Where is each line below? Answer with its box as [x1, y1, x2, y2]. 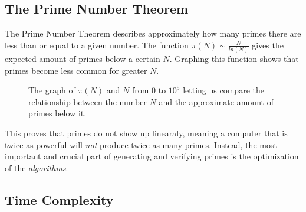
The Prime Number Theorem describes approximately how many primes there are [5, 27, 301, 40]
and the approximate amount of [159, 95, 274, 107]
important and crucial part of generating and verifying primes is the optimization [5, 150, 299, 162]
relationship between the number [28, 95, 147, 107]
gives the [252, 38, 284, 51]
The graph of [28, 84, 75, 96]
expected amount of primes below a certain [5, 53, 160, 65]
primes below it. [28, 107, 87, 119]
